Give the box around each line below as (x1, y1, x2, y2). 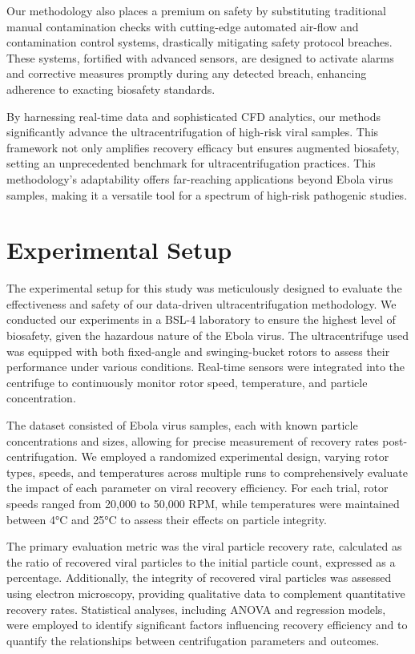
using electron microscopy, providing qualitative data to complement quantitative (6, 584, 405, 601)
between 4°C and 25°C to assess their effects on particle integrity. (6, 511, 327, 527)
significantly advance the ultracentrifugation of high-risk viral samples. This (6, 123, 379, 140)
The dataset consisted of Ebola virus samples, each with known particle (6, 417, 358, 433)
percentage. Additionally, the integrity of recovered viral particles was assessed (6, 569, 392, 586)
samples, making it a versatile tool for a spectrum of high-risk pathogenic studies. (6, 186, 408, 203)
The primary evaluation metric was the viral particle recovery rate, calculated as (6, 538, 402, 555)
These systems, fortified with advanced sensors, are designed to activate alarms (6, 49, 394, 66)
